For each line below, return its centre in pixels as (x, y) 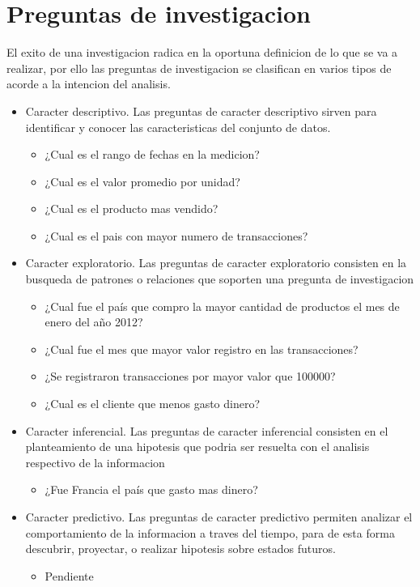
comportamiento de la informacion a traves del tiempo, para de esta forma (210, 532)
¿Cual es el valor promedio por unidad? (142, 181)
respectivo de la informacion (95, 462)
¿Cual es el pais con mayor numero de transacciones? (176, 235)
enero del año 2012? (94, 322)
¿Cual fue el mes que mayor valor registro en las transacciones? (202, 349)
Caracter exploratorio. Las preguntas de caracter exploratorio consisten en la (216, 263)
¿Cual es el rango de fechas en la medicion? (152, 154)
